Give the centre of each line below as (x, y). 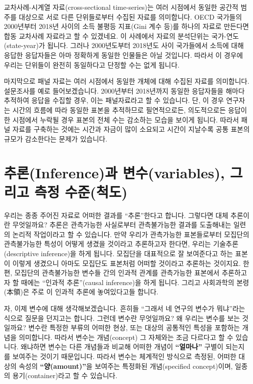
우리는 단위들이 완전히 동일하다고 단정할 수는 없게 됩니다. (92, 64)
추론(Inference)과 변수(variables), (115, 172)
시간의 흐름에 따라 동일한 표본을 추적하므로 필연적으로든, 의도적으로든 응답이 (130, 109)
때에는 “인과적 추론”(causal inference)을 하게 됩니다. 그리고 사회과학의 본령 (135, 282)
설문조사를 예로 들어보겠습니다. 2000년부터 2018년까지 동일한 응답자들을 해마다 (124, 90)
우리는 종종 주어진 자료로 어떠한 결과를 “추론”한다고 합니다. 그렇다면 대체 (116, 215)
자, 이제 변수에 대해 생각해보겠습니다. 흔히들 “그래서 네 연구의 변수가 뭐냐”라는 (125, 308)
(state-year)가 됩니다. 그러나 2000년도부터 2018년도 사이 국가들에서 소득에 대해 (124, 45)
